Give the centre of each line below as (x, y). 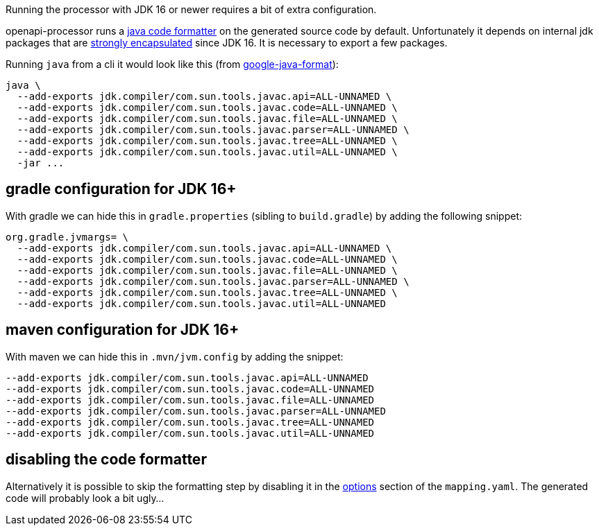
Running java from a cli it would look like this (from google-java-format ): (172, 64)
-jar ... (41, 163)
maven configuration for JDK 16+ (123, 330)
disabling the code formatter (106, 460)
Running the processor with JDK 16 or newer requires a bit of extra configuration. (191, 9)
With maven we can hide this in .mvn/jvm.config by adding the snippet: (175, 356)
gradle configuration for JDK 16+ (121, 189)
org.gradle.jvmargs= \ (67, 237)
